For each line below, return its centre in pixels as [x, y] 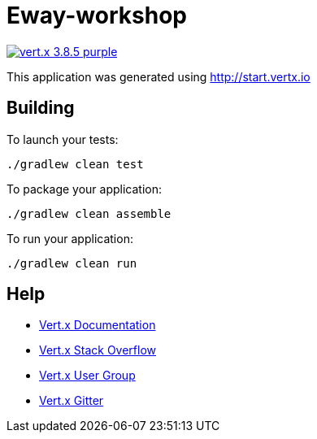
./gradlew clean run [72, 263]
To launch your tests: [63, 139]
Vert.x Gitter [72, 401]
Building [41, 108]
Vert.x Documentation [98, 325]
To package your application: [85, 189]
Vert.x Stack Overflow [98, 350]
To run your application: [70, 238]
